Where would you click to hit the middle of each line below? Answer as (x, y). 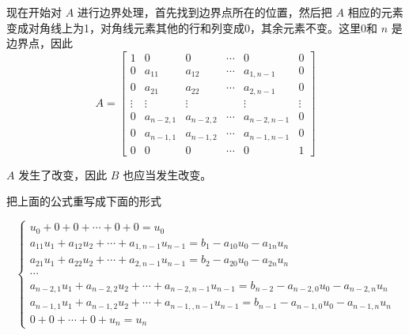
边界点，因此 (40, 43)
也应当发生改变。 (167, 174)
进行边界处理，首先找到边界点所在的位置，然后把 (204, 12)
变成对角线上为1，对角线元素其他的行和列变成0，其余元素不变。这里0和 (192, 27)
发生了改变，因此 (63, 174)
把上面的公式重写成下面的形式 (84, 201)
